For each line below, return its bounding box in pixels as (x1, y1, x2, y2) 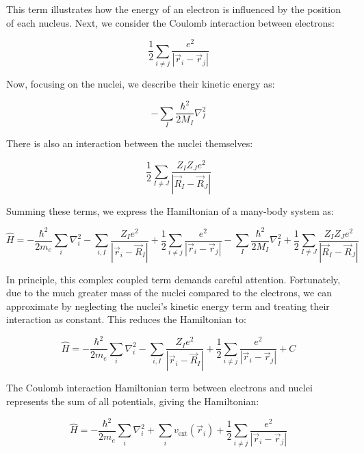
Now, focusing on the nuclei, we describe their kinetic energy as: (6, 77, 275, 91)
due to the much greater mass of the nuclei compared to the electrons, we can (6, 285, 332, 300)
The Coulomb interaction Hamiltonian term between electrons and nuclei (6, 380, 313, 395)
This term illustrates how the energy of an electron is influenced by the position (6, 2, 341, 16)
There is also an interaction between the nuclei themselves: (6, 135, 253, 150)
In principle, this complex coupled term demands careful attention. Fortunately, (6, 272, 341, 286)
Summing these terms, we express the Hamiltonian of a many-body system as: (6, 203, 334, 218)
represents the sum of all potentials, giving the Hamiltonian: (6, 393, 259, 408)
